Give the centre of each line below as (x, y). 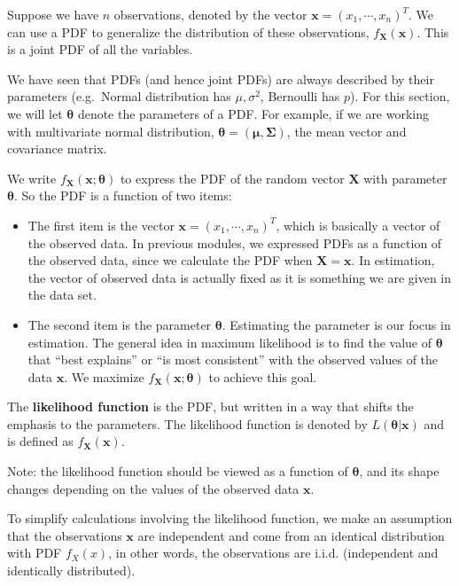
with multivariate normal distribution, (111, 131)
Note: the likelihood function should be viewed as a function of (178, 471)
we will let (35, 113)
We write (32, 178)
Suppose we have (53, 14)
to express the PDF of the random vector (232, 178)
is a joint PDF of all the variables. (100, 49)
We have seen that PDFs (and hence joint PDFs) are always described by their (221, 78)
